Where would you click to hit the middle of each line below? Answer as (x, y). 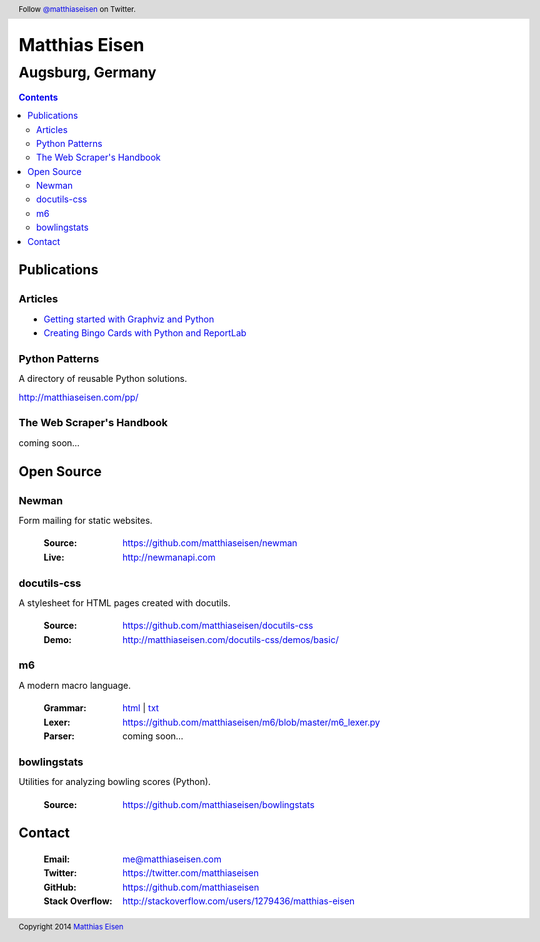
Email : (56, 859)
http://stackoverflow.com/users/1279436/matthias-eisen (238, 901)
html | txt (141, 708)
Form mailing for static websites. (85, 520)
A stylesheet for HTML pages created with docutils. (124, 602)
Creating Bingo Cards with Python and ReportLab (145, 333)
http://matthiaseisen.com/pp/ (78, 397)
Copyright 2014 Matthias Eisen (71, 927)
